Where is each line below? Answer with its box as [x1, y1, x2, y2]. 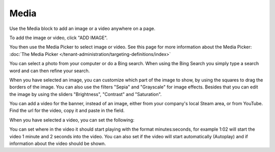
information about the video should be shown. [9, 140, 106, 147]
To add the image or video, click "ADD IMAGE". [9, 35, 108, 41]
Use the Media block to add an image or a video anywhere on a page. [9, 25, 155, 32]
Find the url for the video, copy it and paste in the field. [9, 107, 125, 114]
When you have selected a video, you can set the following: [9, 117, 134, 123]
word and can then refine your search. [9, 68, 90, 74]
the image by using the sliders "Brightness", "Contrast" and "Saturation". [9, 91, 162, 97]
